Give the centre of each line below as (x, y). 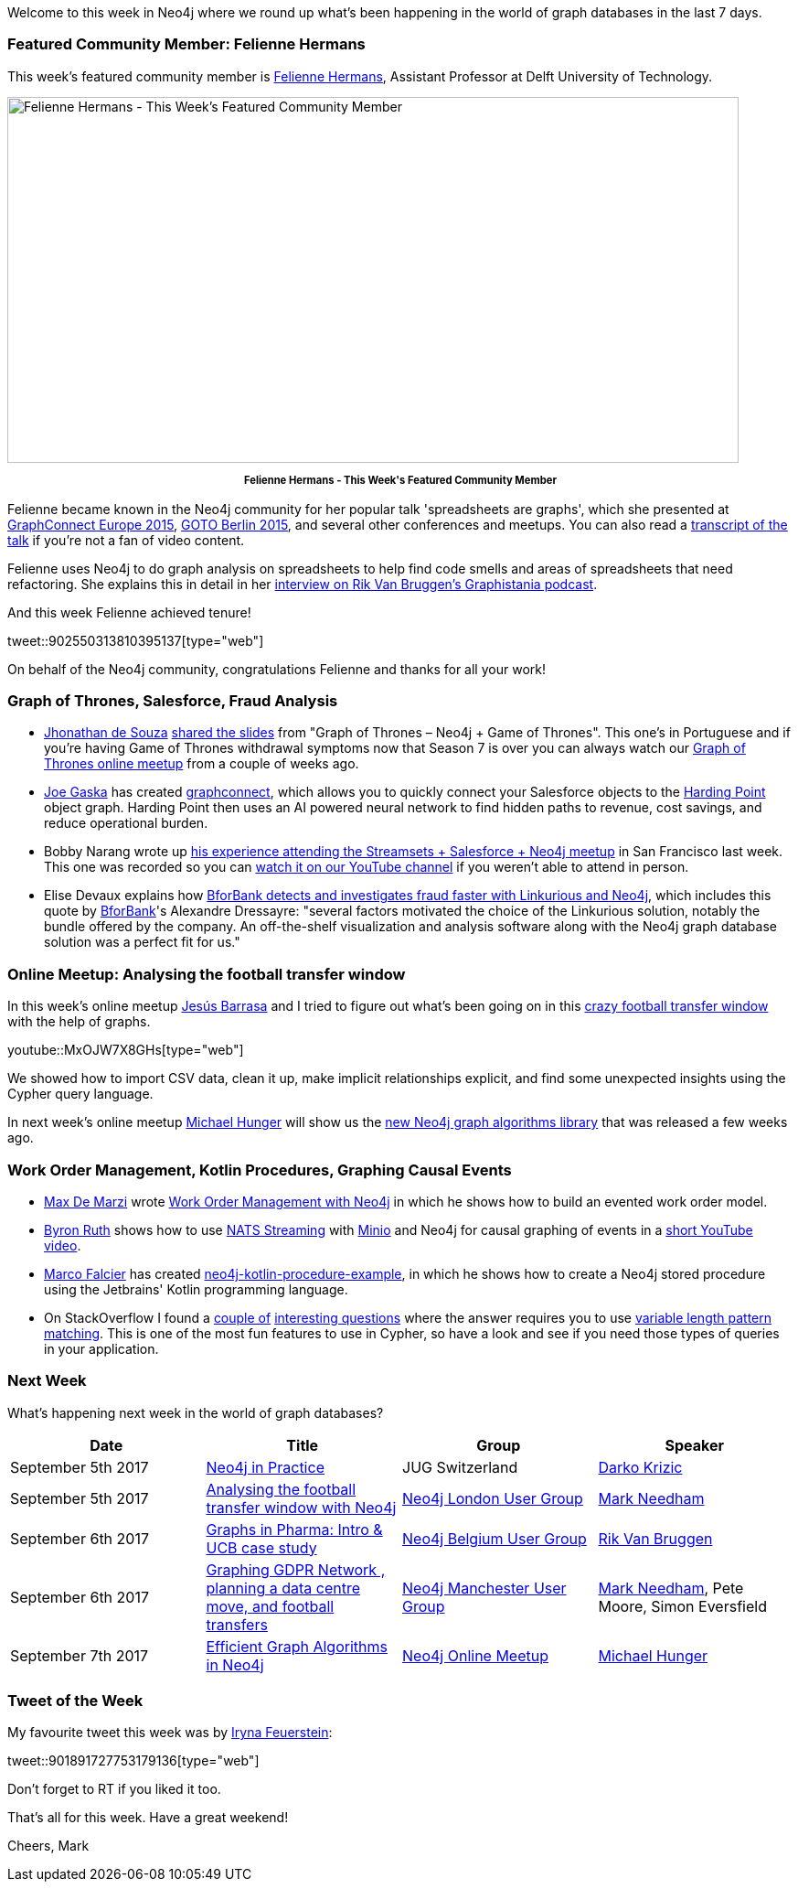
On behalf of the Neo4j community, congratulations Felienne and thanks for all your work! (277, 669)
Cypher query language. (80, 1094)
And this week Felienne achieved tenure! (129, 612)
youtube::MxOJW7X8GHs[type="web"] (126, 1050)
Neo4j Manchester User (484, 1588)
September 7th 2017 (80, 1655)
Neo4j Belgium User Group (495, 1538)
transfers (237, 1624)
